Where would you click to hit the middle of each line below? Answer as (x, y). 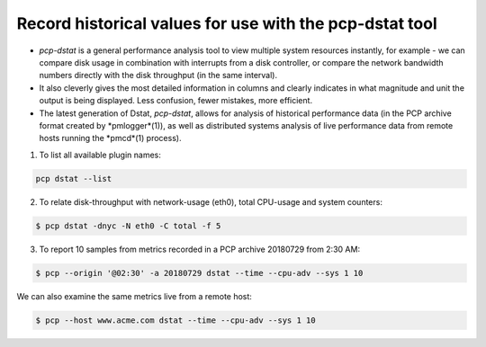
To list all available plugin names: (100, 155)
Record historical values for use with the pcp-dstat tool (227, 23)
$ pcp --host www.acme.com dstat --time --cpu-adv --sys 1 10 (175, 320)
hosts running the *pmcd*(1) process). (110, 138)
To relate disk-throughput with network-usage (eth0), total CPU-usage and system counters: (211, 201)
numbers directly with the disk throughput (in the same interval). (158, 76)
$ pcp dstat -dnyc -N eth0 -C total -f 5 (128, 226)
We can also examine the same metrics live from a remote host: (134, 296)
